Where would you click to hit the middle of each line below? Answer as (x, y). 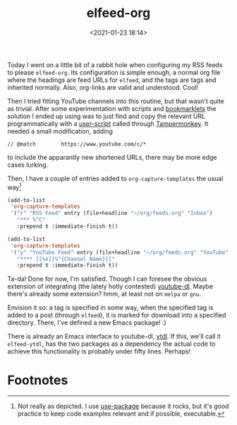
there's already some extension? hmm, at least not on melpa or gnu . (104, 294)
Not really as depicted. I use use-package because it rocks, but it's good (123, 406)
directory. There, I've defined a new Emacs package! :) (87, 322)
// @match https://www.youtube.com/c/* (77, 144)
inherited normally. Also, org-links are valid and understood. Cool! (103, 87)
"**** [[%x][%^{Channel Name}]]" (66, 259)
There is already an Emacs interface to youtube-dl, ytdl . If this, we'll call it (114, 337)
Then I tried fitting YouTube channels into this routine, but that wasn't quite (116, 101)
